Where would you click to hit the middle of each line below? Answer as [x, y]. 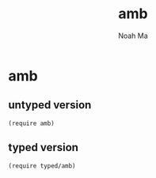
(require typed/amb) [42, 166]
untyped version [50, 105]
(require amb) [32, 123]
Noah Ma [133, 36]
